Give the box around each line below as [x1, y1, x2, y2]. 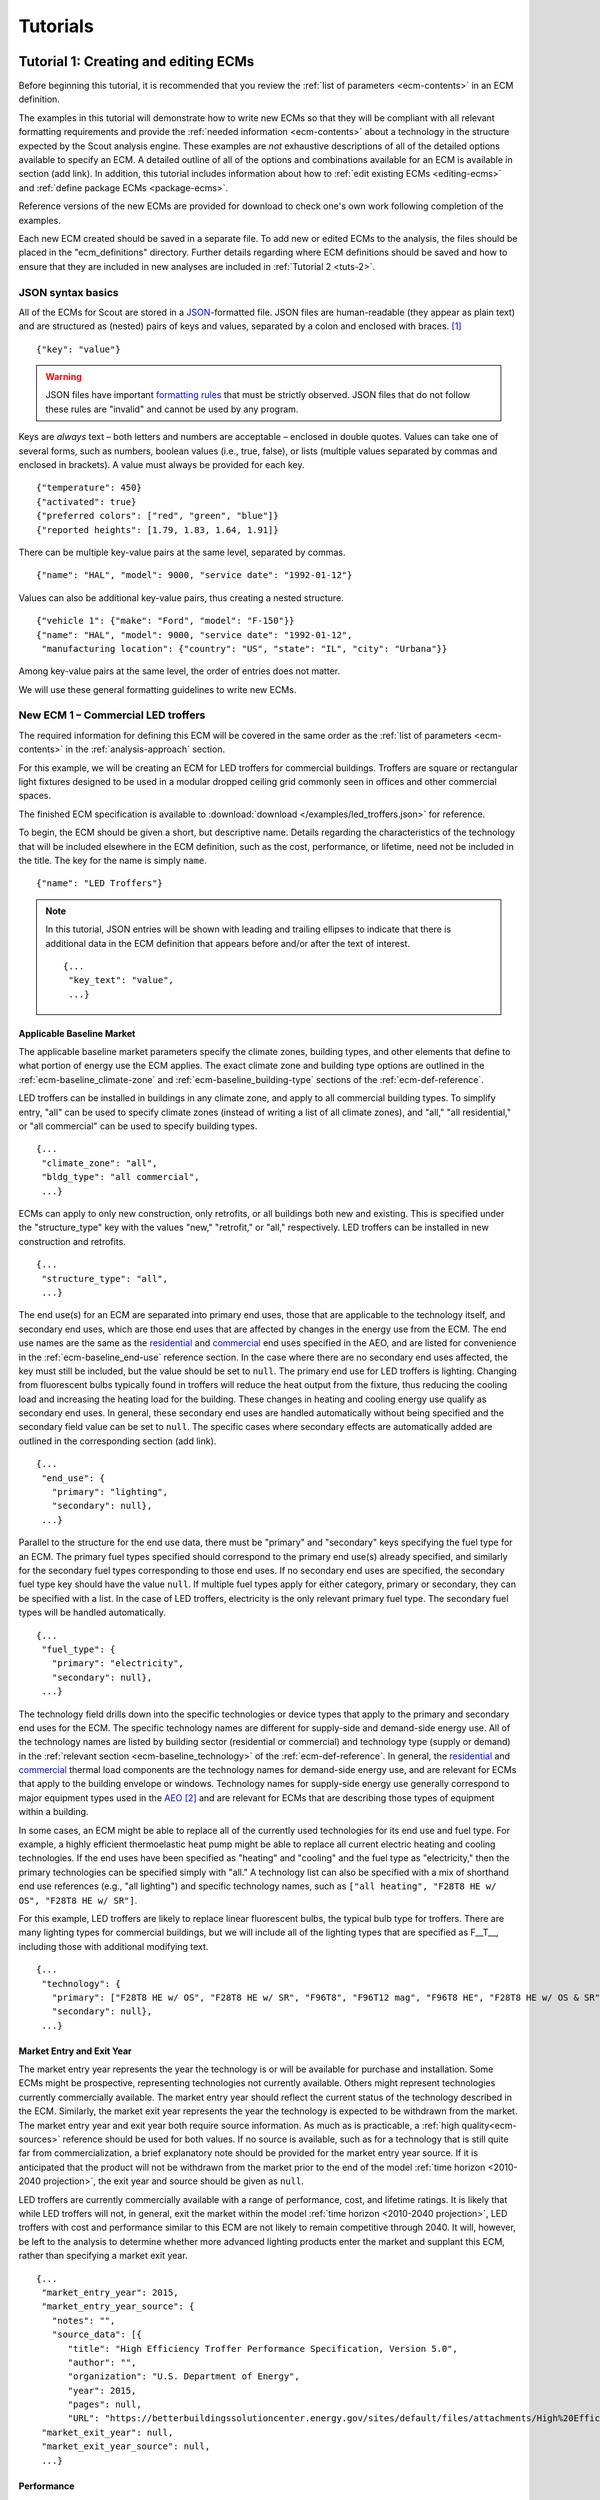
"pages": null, [67, 2399, 142, 2410]
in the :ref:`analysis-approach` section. [65, 743, 225, 755]
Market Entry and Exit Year [18, 2045, 132, 2057]
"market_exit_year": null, [41, 2426, 174, 2438]
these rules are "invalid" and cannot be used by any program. [45, 403, 299, 415]
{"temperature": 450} [36, 482, 142, 494]
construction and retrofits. [18, 1235, 127, 1247]
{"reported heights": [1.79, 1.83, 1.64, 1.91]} [36, 524, 279, 535]
